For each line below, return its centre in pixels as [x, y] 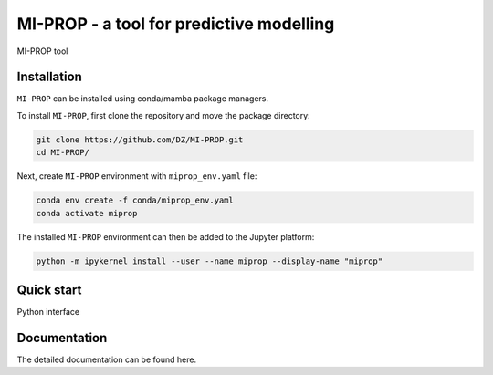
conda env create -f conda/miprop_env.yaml [135, 200]
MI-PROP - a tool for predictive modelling [176, 24]
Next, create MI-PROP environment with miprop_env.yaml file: [137, 176]
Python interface [48, 312]
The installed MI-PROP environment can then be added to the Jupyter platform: [166, 236]
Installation [49, 77]
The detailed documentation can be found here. [106, 359]
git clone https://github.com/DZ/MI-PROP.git [140, 140]
